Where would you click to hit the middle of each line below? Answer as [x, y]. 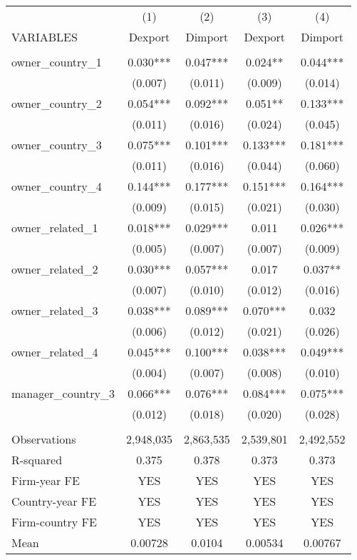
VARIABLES [45, 37]
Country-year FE [54, 501]
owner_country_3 [57, 145]
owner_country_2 [57, 103]
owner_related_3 [55, 310]
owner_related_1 [55, 227]
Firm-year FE [46, 480]
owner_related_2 [55, 269]
